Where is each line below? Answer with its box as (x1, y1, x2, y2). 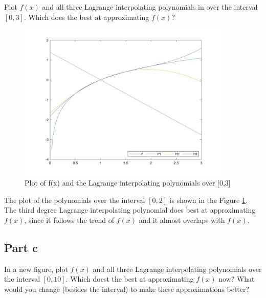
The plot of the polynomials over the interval (4, 194, 145, 205)
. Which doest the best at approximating (65, 273, 194, 284)
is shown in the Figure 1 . (169, 194, 248, 205)
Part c (4, 239, 38, 255)
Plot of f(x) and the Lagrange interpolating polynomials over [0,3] (25, 177, 231, 188)
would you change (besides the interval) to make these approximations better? (4, 283, 250, 294)
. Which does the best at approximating (24, 11, 149, 22)
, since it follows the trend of (24, 214, 114, 225)
